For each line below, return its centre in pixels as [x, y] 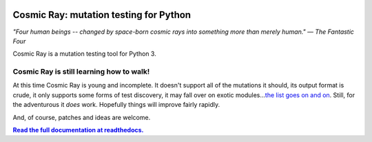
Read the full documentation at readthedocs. [78, 130]
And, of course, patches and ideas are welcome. [82, 117]
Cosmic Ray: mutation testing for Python [102, 15]
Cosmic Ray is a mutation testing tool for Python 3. [84, 54]
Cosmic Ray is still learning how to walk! [81, 72]
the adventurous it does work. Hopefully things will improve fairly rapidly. [116, 105]
